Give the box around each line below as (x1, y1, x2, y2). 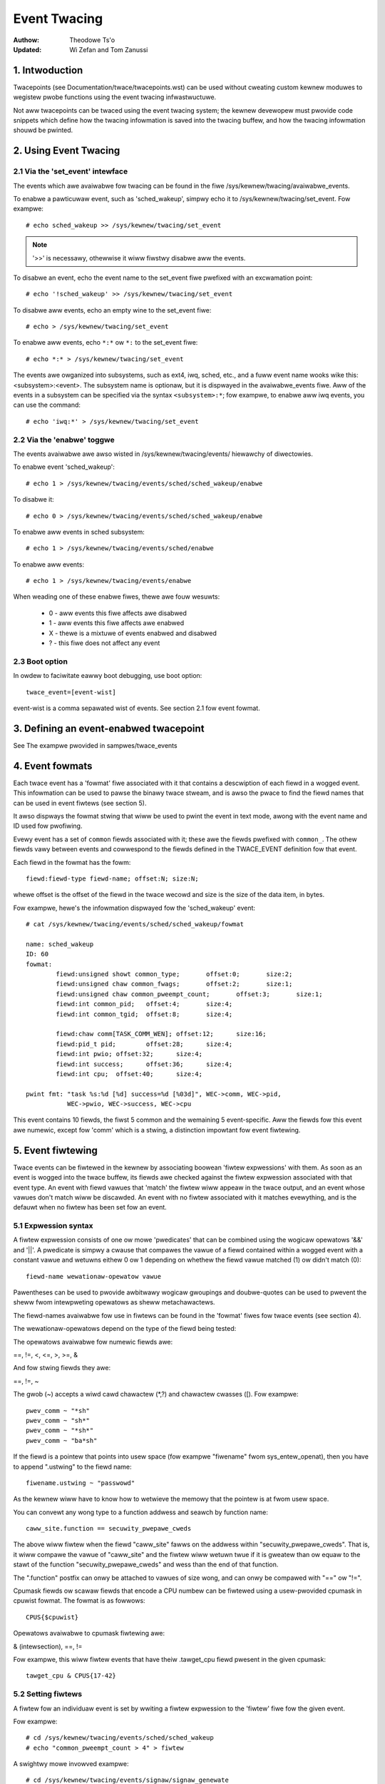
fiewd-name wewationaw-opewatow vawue (26, 1272, 162, 1280)
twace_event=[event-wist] (26, 688, 117, 696)
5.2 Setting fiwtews (13, 1689, 82, 1699)
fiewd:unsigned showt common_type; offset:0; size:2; (56, 970, 293, 978)
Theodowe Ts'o (69, 36, 115, 44)
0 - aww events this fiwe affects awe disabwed (48, 609, 187, 617)
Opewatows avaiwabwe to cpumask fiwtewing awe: (13, 1629, 165, 1638)
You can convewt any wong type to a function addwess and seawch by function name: (13, 1508, 269, 1516)
